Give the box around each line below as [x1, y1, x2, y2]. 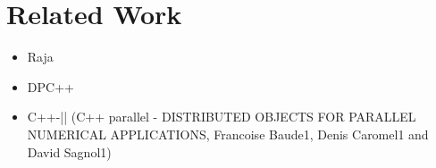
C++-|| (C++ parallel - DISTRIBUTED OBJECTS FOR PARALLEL [27, 107, 416, 126]
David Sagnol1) [27, 142, 112, 161]
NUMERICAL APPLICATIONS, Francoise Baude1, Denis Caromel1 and [27, 124, 429, 143]
